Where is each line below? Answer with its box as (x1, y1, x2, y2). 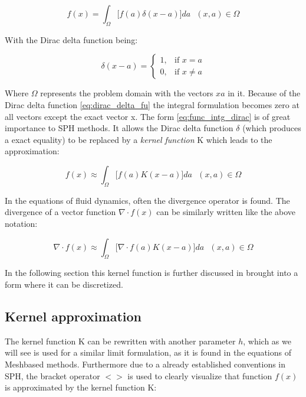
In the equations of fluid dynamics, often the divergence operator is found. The (5, 194, 290, 206)
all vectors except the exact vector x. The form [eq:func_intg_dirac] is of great (5, 110, 291, 122)
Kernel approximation (5, 307, 142, 325)
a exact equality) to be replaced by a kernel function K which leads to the (5, 133, 272, 145)
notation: (5, 217, 38, 229)
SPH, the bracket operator (5, 369, 100, 382)
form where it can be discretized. (5, 278, 123, 290)
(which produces (242, 122, 301, 134)
